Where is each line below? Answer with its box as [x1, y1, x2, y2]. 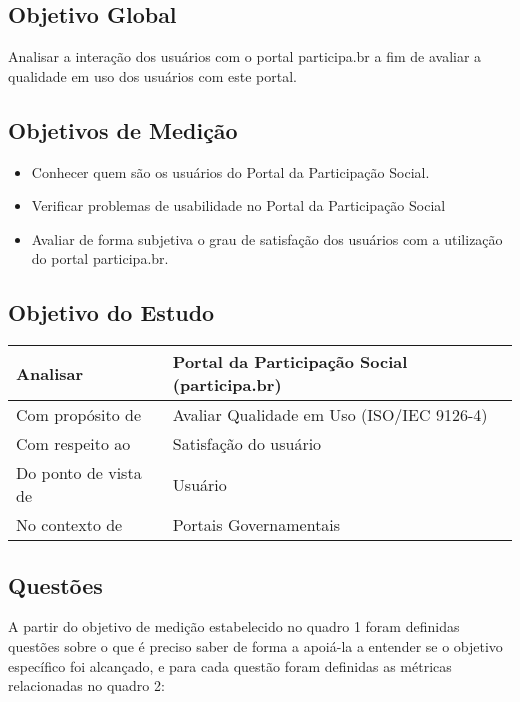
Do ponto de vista [16, 461, 142, 485]
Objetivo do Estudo [8, 297, 215, 328]
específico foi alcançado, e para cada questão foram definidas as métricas [8, 655, 452, 676]
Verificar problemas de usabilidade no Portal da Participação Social [31, 195, 446, 216]
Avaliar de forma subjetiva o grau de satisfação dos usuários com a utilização [31, 228, 503, 249]
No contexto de [16, 513, 123, 537]
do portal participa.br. [31, 248, 169, 269]
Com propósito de [16, 403, 142, 427]
